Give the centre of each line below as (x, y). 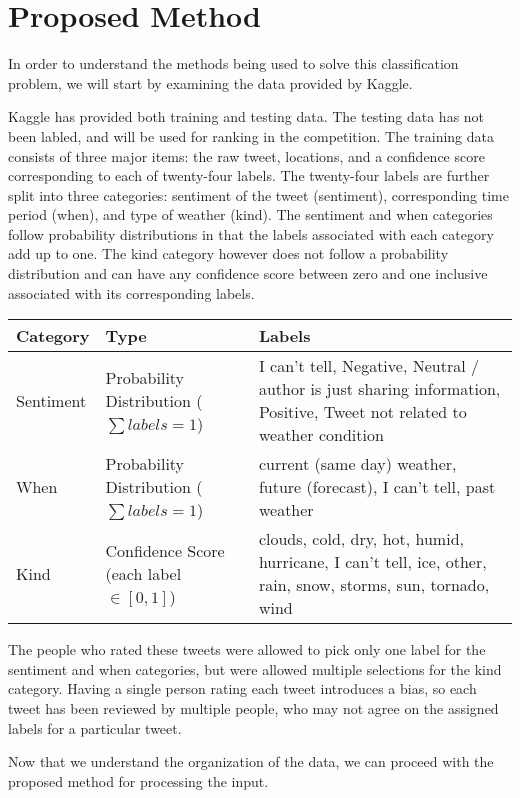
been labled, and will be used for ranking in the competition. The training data (251, 135)
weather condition (321, 435)
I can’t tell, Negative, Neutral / (368, 366)
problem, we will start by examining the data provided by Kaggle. (210, 82)
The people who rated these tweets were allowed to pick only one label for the (247, 649)
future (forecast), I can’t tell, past (377, 487)
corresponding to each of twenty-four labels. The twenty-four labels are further (249, 175)
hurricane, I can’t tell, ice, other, (372, 562)
